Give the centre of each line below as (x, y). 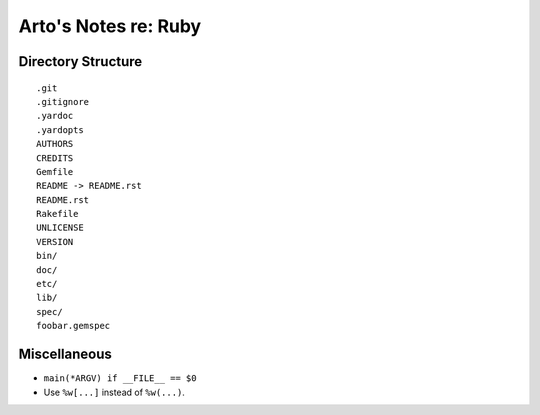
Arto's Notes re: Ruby (110, 26)
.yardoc (55, 116)
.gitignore (63, 101)
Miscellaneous (65, 354)
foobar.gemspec (73, 326)
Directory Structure (80, 61)
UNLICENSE (60, 228)
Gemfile (55, 171)
